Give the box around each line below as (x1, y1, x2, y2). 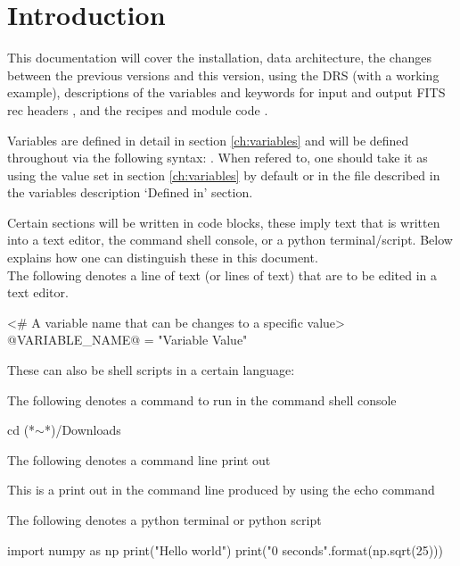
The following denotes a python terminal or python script (7, 511, 322, 529)
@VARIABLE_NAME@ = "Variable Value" (7, 330, 248, 349)
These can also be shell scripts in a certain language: (7, 361, 295, 379)
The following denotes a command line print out (7, 450, 271, 469)
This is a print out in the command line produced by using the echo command (7, 480, 435, 499)
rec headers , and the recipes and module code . (7, 100, 268, 119)
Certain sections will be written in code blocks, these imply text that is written (7, 212, 440, 231)
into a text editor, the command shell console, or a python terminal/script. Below (7, 230, 453, 249)
